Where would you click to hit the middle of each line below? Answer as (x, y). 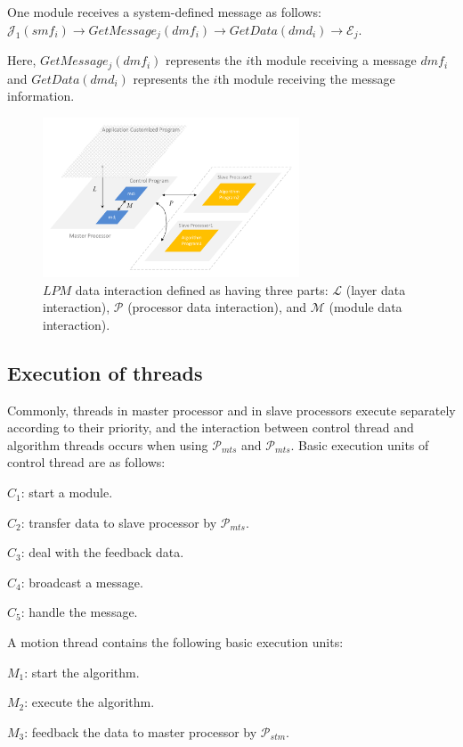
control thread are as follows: (86, 462)
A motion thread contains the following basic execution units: (175, 642)
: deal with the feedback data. (102, 552)
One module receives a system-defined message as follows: (164, 12)
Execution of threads (105, 372)
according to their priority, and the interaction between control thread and (211, 427)
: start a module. (67, 493)
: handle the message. (79, 612)
